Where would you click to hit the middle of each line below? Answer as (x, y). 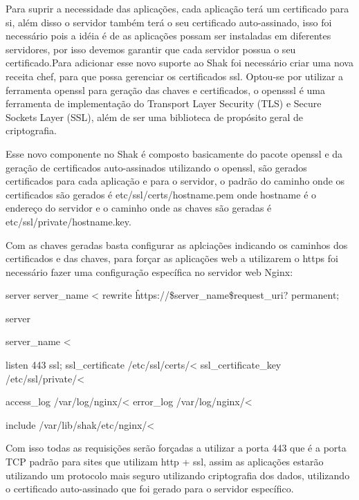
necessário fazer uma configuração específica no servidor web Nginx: (149, 271)
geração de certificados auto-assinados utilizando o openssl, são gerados (156, 167)
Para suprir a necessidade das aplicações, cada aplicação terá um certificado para (177, 8)
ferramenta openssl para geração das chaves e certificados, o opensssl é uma (165, 90)
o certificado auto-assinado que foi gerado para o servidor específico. (150, 489)
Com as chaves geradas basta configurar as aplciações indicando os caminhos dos (177, 244)
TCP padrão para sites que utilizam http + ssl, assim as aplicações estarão (165, 462)
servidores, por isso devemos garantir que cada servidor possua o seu (151, 49)
